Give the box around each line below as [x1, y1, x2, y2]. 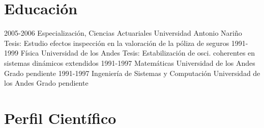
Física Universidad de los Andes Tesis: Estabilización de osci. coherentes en [20, 47, 255, 58]
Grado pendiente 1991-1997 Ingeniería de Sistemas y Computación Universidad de [4, 67, 260, 78]
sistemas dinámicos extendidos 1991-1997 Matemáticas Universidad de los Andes [4, 57, 255, 68]
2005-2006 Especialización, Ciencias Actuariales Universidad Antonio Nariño [4, 28, 242, 38]
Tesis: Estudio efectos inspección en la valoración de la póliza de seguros [4, 37, 229, 48]
